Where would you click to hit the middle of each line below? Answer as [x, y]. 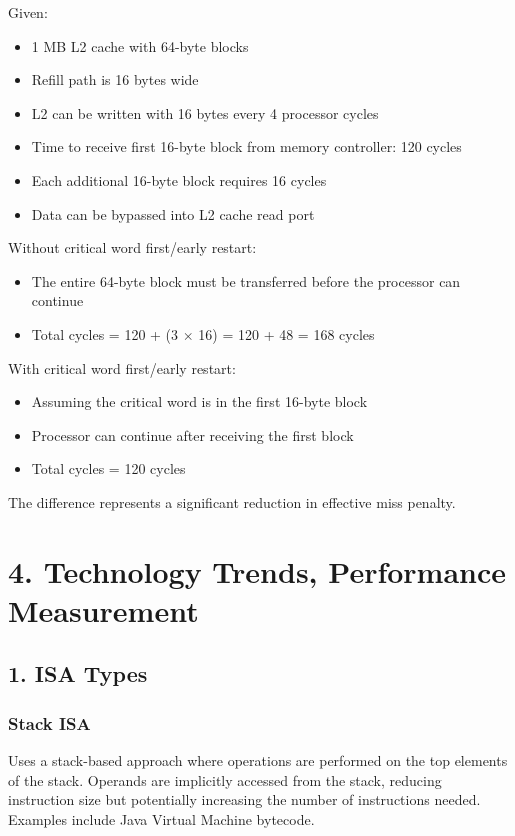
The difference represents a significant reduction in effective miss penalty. [232, 501]
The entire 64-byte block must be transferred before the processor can [246, 280]
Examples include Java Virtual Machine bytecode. [161, 818]
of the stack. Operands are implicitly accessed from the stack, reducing [225, 779]
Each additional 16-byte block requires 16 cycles [179, 179]
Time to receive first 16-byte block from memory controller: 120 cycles [246, 146]
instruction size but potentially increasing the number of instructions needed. [244, 799]
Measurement [103, 609]
